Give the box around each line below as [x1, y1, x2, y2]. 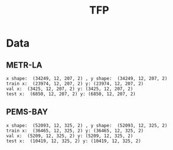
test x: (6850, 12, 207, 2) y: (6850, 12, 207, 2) [6, 91, 136, 97]
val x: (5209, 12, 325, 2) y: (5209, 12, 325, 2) [6, 133, 133, 139]
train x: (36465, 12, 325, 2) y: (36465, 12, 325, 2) [6, 128, 144, 134]
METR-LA [6, 60, 43, 70]
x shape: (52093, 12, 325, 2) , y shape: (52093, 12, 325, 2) [6, 122, 168, 128]
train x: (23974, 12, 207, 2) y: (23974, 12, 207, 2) [6, 81, 144, 86]
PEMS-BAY [6, 107, 48, 117]
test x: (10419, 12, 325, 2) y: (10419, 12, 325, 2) [6, 138, 142, 144]
